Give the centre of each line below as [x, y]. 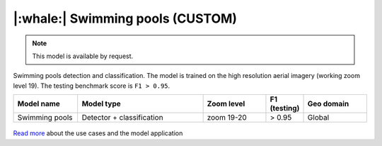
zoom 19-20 [227, 118]
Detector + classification [122, 118]
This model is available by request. [83, 56]
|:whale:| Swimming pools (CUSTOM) [125, 18]
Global [318, 118]
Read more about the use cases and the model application [98, 133]
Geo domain [328, 104]
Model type [102, 104]
